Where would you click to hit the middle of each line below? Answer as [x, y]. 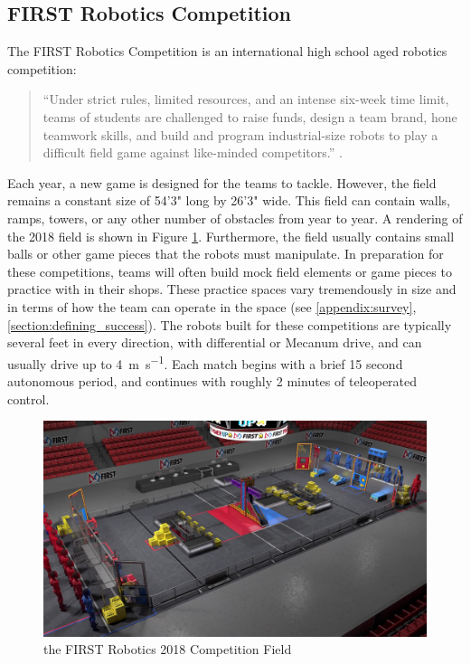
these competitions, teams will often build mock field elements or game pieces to [230, 271]
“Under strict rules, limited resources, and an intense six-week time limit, [246, 99]
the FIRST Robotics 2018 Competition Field [168, 649]
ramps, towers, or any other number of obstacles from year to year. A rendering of [235, 218]
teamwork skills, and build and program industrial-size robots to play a [240, 134]
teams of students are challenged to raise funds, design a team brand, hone [250, 116]
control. [28, 398]
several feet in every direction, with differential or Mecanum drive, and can [215, 342]
